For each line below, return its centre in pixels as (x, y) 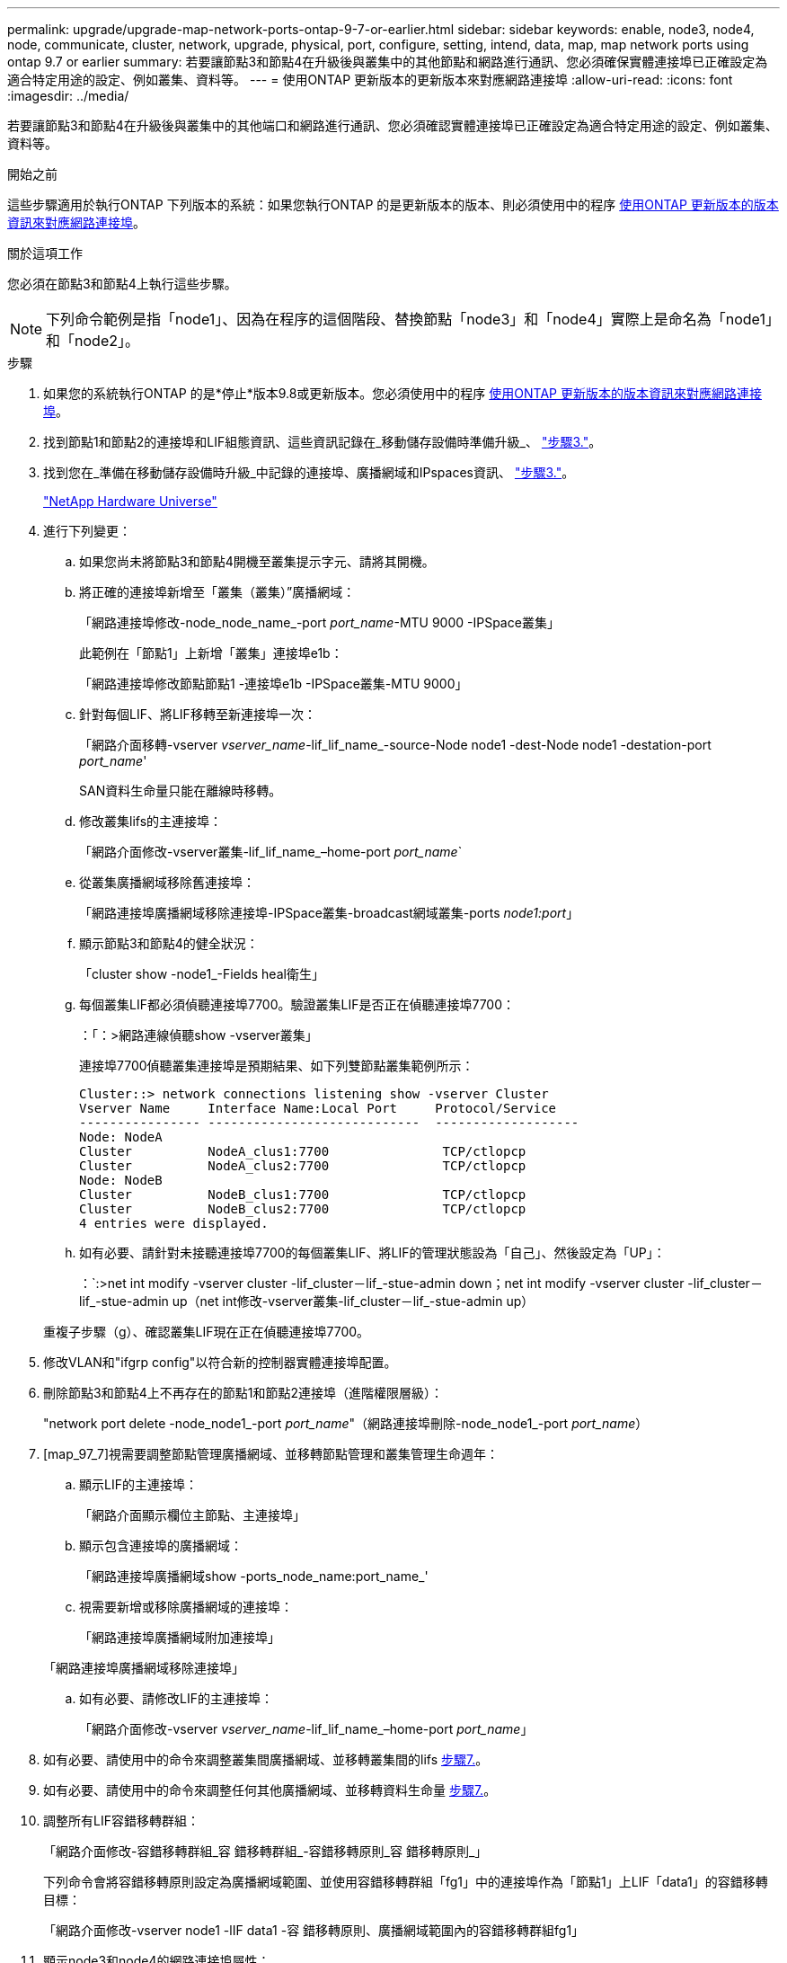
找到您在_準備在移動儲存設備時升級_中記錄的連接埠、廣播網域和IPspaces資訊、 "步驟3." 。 (309, 472)
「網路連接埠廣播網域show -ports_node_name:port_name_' (254, 1576)
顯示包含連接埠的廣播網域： (161, 1546)
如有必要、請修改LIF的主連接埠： (176, 1698)
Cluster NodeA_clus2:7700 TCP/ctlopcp (303, 1166)
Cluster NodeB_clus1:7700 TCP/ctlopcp (303, 1195)
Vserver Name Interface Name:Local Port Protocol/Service (318, 1108)
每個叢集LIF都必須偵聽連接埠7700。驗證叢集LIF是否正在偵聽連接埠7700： (297, 1004)
